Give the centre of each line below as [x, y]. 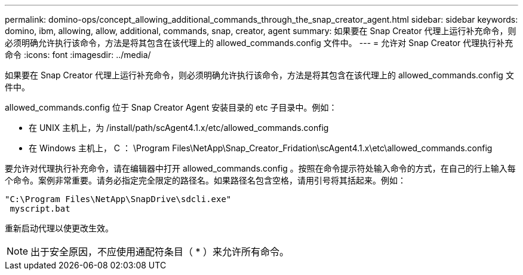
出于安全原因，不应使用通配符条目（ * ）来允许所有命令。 [160, 252]
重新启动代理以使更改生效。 [59, 228]
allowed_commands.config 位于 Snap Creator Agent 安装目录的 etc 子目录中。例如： [171, 107]
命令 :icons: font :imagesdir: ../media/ [78, 55]
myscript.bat [40, 209]
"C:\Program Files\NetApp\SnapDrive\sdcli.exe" [118, 199]
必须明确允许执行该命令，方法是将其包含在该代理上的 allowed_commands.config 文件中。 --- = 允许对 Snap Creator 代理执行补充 [259, 43]
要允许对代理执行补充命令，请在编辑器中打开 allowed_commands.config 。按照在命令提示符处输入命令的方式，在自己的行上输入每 [260, 168]
